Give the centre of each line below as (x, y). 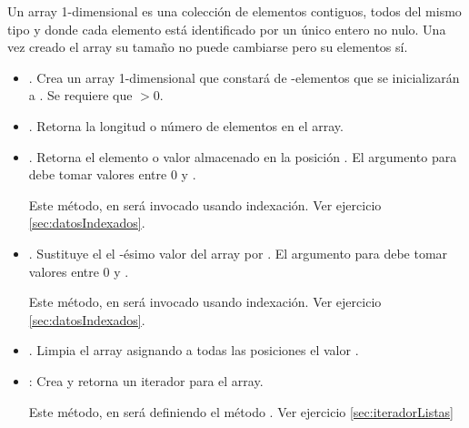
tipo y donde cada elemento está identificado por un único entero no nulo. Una (227, 29)
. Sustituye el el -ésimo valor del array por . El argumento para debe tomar (238, 253)
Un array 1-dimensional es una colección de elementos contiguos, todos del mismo (234, 11)
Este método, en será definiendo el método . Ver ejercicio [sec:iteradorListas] (241, 411)
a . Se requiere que (80, 95)
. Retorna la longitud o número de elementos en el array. (186, 125)
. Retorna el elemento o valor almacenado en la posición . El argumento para (243, 156)
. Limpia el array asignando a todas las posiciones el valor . (194, 350)
